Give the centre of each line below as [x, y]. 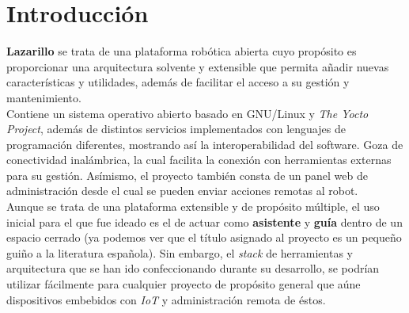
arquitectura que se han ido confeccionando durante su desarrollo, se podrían [193, 268]
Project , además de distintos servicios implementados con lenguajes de [176, 129]
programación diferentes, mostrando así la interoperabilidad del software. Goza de [205, 144]
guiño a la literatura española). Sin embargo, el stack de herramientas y [180, 252]
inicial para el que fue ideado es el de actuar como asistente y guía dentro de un [204, 221]
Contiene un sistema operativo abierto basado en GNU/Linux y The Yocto [187, 113]
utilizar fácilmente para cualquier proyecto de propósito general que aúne [184, 284]
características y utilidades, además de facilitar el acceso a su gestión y [178, 82]
